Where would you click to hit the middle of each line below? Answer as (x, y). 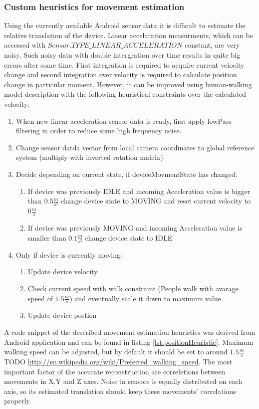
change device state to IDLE (128, 237)
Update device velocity (63, 271)
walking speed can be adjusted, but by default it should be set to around (116, 352)
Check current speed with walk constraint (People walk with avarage (133, 288)
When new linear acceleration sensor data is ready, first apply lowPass (123, 121)
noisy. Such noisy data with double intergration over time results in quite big (122, 55)
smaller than (47, 237)
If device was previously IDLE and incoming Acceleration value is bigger (139, 191)
